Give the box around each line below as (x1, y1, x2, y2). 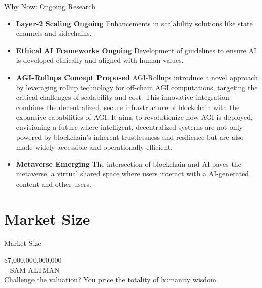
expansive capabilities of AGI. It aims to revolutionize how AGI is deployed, (16, 112, 253, 122)
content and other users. (16, 178, 91, 189)
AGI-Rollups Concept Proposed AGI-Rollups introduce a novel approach (16, 71, 258, 82)
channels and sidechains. (16, 28, 92, 39)
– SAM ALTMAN (4, 264, 60, 275)
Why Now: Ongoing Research (4, 1, 95, 11)
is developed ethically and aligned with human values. (16, 55, 184, 65)
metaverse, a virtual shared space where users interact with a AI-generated (16, 168, 249, 179)
